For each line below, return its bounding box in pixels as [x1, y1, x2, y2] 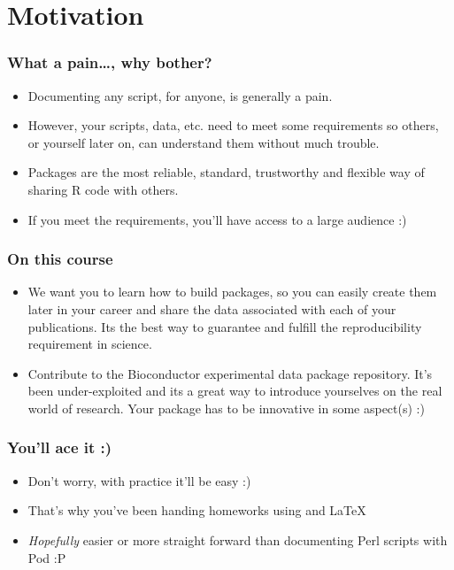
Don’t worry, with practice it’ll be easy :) [27, 471, 251, 489]
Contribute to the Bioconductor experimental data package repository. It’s [27, 364, 433, 382]
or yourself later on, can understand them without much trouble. [27, 133, 380, 151]
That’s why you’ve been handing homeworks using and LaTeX [27, 501, 366, 520]
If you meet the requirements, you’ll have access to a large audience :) [27, 210, 407, 228]
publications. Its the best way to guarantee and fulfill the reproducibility [27, 317, 422, 335]
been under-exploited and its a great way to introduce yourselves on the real [27, 381, 442, 400]
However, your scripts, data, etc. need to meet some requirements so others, [27, 116, 439, 135]
